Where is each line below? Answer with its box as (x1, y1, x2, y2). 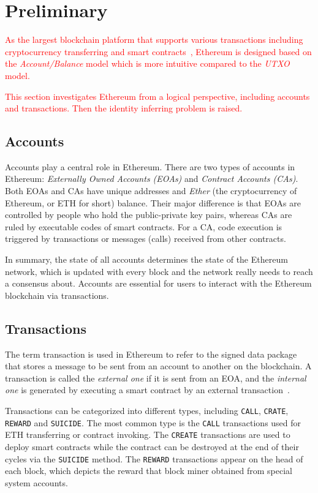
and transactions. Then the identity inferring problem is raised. (5, 102, 243, 115)
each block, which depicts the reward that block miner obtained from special (5, 464, 292, 477)
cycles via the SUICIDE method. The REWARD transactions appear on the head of (5, 452, 303, 465)
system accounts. (5, 476, 68, 489)
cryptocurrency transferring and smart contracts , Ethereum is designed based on (5, 45, 312, 58)
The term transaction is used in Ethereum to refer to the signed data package (5, 347, 297, 360)
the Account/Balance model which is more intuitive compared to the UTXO (5, 57, 290, 70)
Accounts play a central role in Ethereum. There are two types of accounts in (5, 160, 295, 173)
